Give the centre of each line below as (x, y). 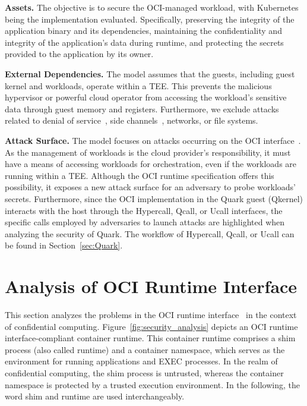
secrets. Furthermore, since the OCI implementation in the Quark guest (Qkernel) (154, 198)
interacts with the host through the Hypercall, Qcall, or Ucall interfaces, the (144, 210)
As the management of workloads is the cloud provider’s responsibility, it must (148, 152)
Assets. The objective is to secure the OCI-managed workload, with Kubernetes (152, 7)
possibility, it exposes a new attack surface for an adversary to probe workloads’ (150, 187)
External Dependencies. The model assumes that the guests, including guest (150, 73)
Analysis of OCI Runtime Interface (151, 286)
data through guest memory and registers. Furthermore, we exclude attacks (142, 108)
